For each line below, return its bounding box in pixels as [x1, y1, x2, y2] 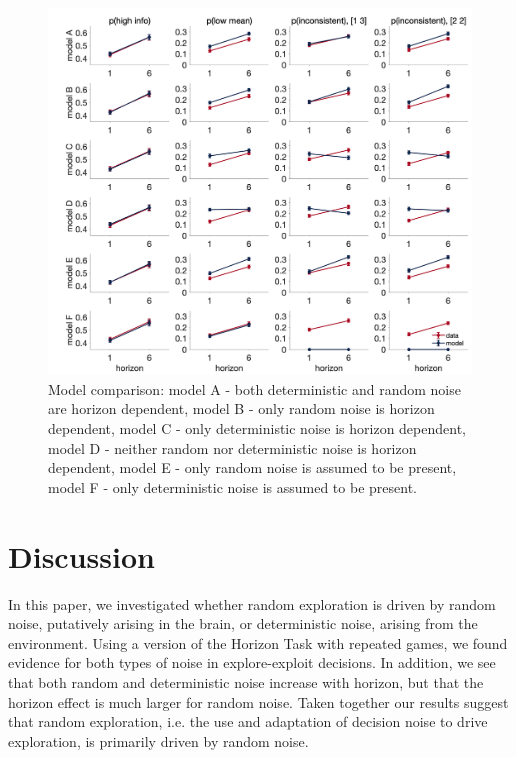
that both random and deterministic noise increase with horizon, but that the [8, 671, 484, 692]
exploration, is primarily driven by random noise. [8, 730, 309, 751]
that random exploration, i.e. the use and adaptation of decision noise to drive [8, 711, 488, 732]
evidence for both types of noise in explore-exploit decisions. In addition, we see [8, 652, 496, 673]
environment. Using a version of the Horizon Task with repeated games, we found [8, 632, 508, 653]
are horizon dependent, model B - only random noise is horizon [48, 398, 435, 419]
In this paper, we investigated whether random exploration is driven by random [8, 593, 496, 614]
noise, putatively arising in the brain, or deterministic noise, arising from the [8, 613, 478, 634]
